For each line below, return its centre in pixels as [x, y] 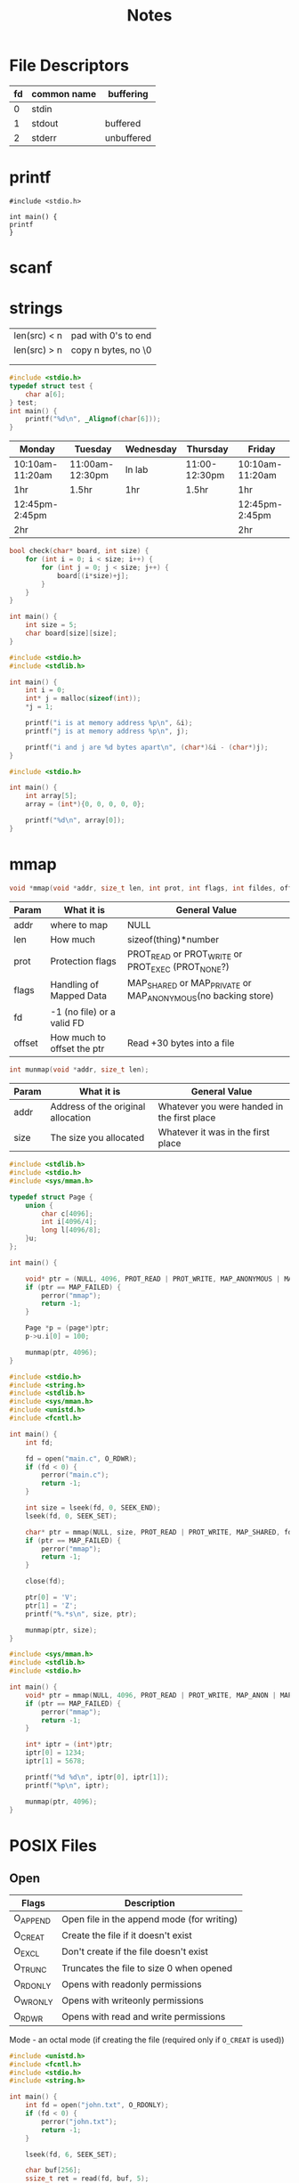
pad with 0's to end [111, 335]
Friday [262, 449]
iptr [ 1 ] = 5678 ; [56, 1761]
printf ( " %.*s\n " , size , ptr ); [81, 1614]
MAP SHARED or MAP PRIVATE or [190, 984]
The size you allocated [97, 1138]
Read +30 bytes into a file [181, 1043]
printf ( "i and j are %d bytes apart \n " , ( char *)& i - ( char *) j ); [147, 747]
